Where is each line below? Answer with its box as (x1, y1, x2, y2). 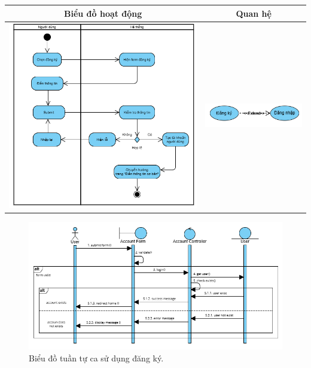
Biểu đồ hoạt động (63, 7, 142, 19)
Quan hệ (236, 7, 272, 19)
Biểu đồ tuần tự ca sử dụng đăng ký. (29, 351, 164, 364)
